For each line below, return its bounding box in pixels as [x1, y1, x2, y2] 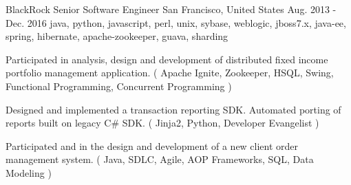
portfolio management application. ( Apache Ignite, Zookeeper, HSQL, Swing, [6, 65, 334, 80]
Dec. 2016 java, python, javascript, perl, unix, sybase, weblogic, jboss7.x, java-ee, [6, 15, 346, 30]
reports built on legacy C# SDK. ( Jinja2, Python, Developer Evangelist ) [6, 116, 319, 130]
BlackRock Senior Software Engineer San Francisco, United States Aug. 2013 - [6, 2, 337, 16]
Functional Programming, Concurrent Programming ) [6, 78, 232, 93]
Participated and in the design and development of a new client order [6, 138, 299, 153]
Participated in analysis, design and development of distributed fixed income [6, 52, 328, 66]
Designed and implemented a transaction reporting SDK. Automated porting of [6, 102, 341, 116]
